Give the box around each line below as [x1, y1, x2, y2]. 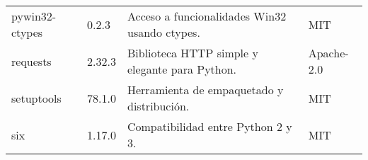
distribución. [127, 98, 190, 114]
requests [11, 52, 52, 69]
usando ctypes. [127, 24, 200, 40]
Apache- [308, 45, 349, 61]
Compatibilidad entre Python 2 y [127, 118, 292, 135]
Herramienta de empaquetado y [127, 81, 284, 98]
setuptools [11, 89, 62, 106]
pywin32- [11, 8, 57, 24]
